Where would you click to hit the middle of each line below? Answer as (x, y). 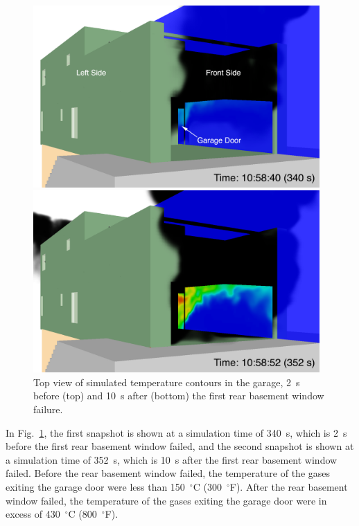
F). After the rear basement (289, 487)
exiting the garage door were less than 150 (95, 487)
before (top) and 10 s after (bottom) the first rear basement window (179, 396)
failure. (48, 409)
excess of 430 (33, 514)
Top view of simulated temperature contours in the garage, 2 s (167, 382)
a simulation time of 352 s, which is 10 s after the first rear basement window (172, 459)
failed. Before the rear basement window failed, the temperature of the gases (168, 473)
